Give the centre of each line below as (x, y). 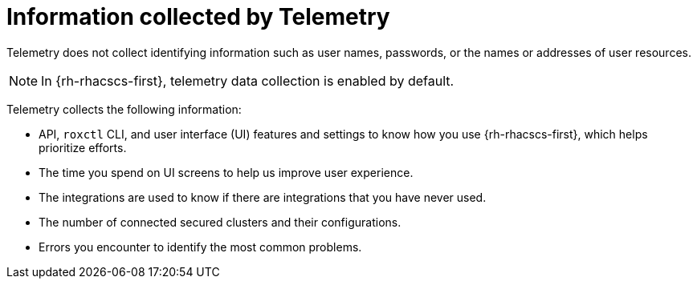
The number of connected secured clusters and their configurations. (220, 222)
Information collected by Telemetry (198, 17)
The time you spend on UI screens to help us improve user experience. (226, 172)
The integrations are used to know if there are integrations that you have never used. (263, 197)
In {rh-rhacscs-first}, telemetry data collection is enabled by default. (248, 80)
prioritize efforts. (83, 147)
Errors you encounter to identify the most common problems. (200, 247)
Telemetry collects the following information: (124, 109)
